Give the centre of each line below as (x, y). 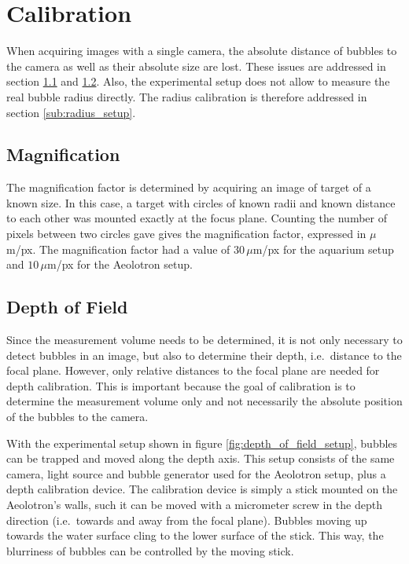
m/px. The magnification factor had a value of (118, 249)
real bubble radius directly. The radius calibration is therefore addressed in (187, 96)
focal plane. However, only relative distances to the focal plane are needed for (193, 370)
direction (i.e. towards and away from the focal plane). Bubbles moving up (187, 520)
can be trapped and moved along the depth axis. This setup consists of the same (201, 458)
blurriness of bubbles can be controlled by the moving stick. (150, 550)
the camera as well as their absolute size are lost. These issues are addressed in (196, 66)
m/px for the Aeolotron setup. (120, 264)
